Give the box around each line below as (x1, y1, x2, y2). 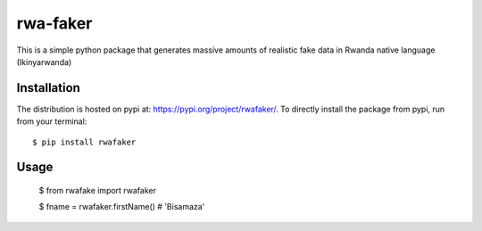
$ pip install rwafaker (32, 136, 137, 147)
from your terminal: (16, 116, 87, 127)
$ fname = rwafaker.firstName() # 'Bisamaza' (38, 202, 205, 212)
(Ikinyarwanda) (16, 56, 72, 67)
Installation (16, 80, 80, 95)
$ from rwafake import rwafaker (38, 186, 156, 196)
